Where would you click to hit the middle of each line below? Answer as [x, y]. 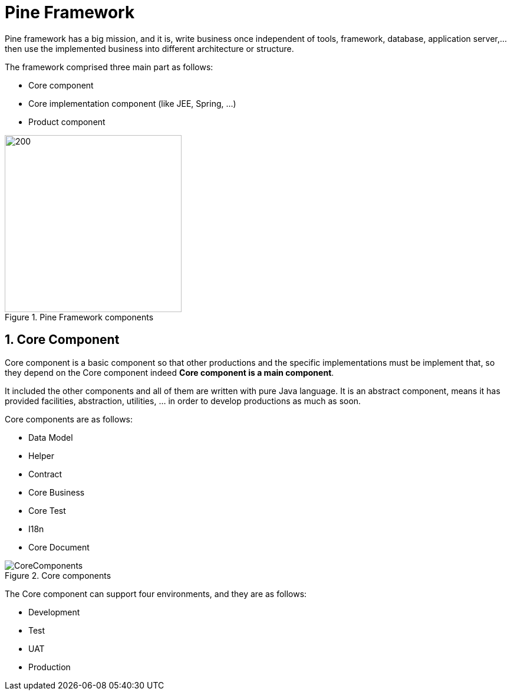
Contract [45, 474]
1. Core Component [62, 340]
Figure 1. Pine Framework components [79, 317]
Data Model [51, 437]
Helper [41, 455]
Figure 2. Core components [58, 575]
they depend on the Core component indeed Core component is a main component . [169, 372]
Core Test [47, 510]
